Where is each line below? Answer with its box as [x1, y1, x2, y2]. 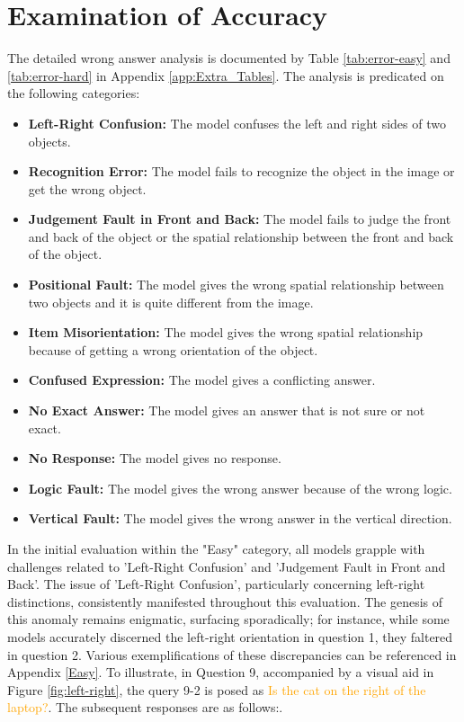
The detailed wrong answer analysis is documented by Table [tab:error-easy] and [7, 49, 451, 67]
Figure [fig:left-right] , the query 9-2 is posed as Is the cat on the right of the [7, 680, 426, 699]
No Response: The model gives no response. [28, 449, 281, 468]
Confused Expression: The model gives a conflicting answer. [28, 370, 376, 389]
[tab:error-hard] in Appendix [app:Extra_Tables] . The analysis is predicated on [7, 66, 444, 85]
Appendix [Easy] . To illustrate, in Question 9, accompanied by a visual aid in [7, 663, 434, 682]
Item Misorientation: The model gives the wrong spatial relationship [28, 323, 424, 342]
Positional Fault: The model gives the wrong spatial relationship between [28, 275, 444, 294]
